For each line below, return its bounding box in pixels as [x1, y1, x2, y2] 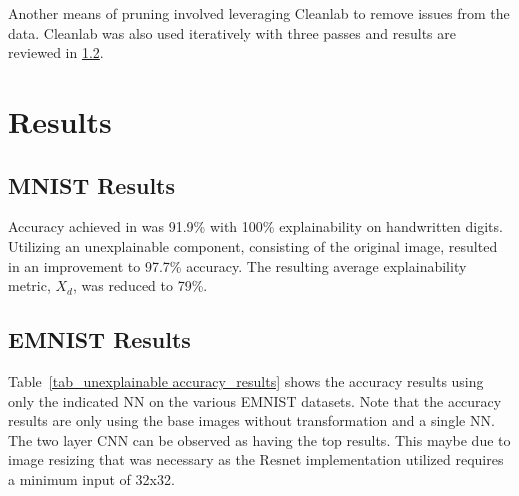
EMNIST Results [8, 324, 191, 355]
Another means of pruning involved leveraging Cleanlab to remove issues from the [8, 3, 510, 23]
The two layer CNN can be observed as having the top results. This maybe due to [8, 429, 511, 450]
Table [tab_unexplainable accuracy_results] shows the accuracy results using [8, 370, 484, 391]
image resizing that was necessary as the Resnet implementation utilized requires [8, 449, 504, 470]
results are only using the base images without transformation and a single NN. [8, 410, 495, 431]
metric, [8, 275, 51, 296]
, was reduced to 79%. [72, 275, 208, 296]
